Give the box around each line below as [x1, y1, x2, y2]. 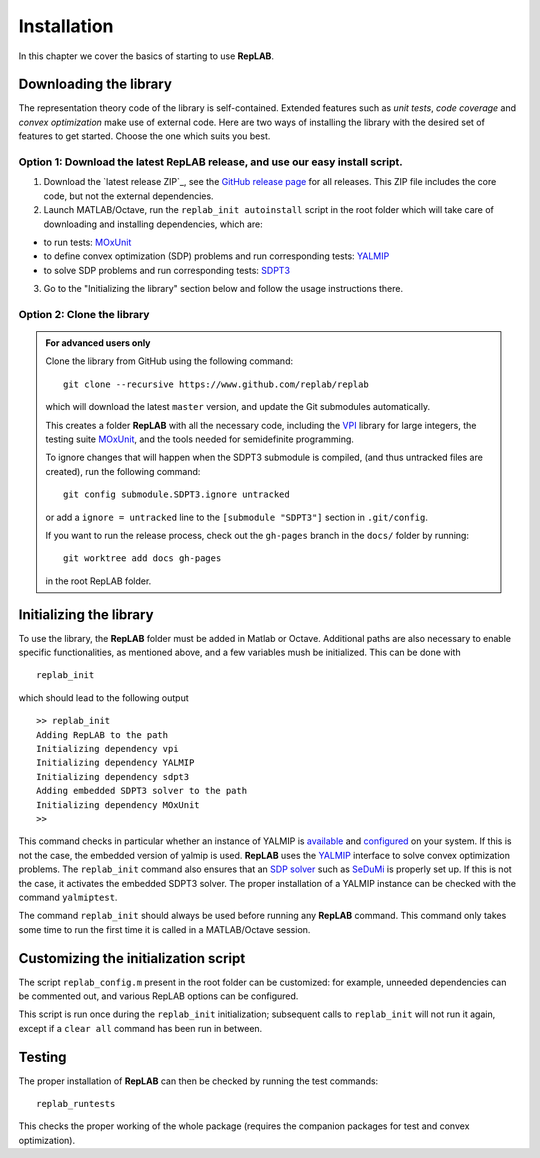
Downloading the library [18, 76, 172, 93]
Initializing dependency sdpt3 [36, 771, 190, 782]
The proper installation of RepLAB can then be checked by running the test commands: [18, 1075, 379, 1087]
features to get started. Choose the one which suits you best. [18, 130, 271, 142]
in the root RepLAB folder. [45, 575, 152, 587]
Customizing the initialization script [18, 950, 246, 967]
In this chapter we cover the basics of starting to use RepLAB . [18, 50, 275, 62]
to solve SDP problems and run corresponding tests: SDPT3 [43, 264, 290, 276]
